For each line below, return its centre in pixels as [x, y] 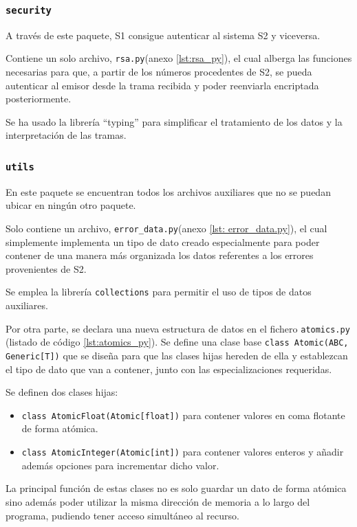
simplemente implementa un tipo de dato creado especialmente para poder [163, 242]
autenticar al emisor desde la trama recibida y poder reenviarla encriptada [162, 85]
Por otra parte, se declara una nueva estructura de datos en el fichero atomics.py [178, 328]
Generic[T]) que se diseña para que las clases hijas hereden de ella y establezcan [177, 355]
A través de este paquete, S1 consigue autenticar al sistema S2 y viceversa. [163, 35]
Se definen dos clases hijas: [62, 392]
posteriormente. [39, 99]
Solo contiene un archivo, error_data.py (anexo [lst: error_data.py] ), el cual [166, 228]
